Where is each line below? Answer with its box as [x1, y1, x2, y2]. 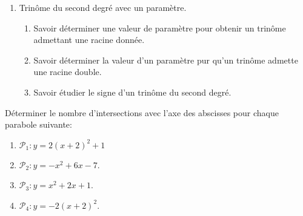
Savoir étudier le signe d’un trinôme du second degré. [33, 85, 231, 98]
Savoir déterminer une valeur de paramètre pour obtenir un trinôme [33, 21, 286, 34]
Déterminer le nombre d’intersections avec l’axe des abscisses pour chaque [5, 106, 279, 119]
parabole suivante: [5, 118, 72, 131]
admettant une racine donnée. [33, 33, 145, 46]
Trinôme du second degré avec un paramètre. [19, 1, 187, 13]
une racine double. [33, 65, 102, 78]
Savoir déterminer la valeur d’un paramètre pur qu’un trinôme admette [33, 53, 298, 66]
